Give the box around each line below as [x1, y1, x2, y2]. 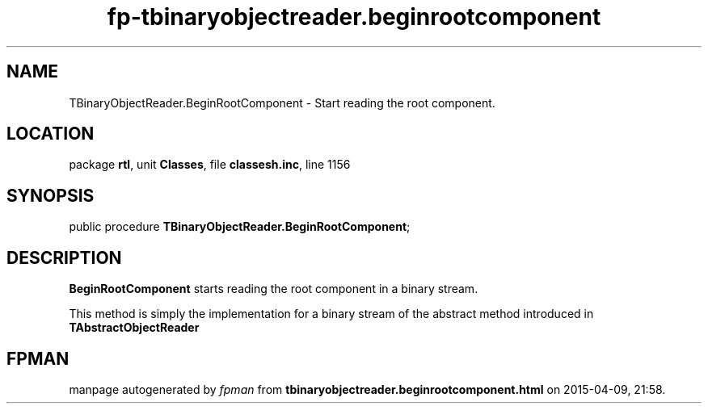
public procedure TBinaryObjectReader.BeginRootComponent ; [69, 220, 411, 234]
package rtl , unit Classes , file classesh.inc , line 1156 [69, 157, 351, 172]
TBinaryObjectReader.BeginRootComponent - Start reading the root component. [69, 95, 495, 110]
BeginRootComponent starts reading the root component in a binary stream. [69, 282, 478, 296]
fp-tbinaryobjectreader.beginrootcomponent [107, 3, 601, 31]
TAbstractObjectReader [69, 320, 200, 335]
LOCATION [6, 123, 95, 144]
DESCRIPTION [6, 247, 122, 268]
